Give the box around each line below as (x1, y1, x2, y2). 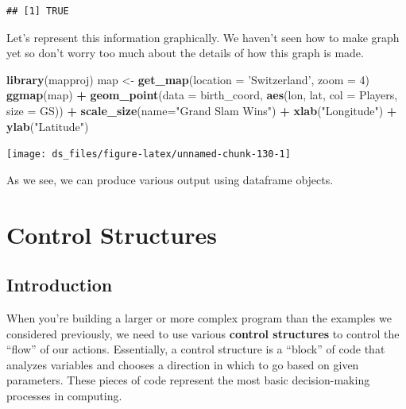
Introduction (6, 272, 113, 297)
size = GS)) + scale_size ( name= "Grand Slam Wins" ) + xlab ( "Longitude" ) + (6, 102, 397, 118)
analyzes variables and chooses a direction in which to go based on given (6, 356, 359, 372)
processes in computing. (6, 387, 122, 403)
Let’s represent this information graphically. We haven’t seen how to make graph (6, 29, 400, 45)
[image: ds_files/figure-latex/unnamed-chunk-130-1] (6, 149, 291, 160)
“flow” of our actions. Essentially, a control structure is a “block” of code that (6, 341, 385, 357)
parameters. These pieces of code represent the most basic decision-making (6, 372, 370, 388)
